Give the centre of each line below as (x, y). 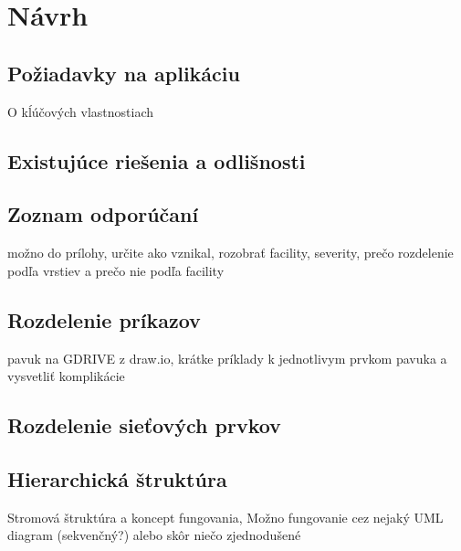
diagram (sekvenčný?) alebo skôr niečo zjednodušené (154, 535)
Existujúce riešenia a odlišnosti (157, 160)
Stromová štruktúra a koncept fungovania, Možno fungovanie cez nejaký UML (225, 517)
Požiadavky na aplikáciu (124, 73)
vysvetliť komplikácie (66, 376)
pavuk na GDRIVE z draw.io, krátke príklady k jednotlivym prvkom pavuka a (227, 358)
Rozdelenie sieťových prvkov (144, 425)
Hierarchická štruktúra (117, 478)
